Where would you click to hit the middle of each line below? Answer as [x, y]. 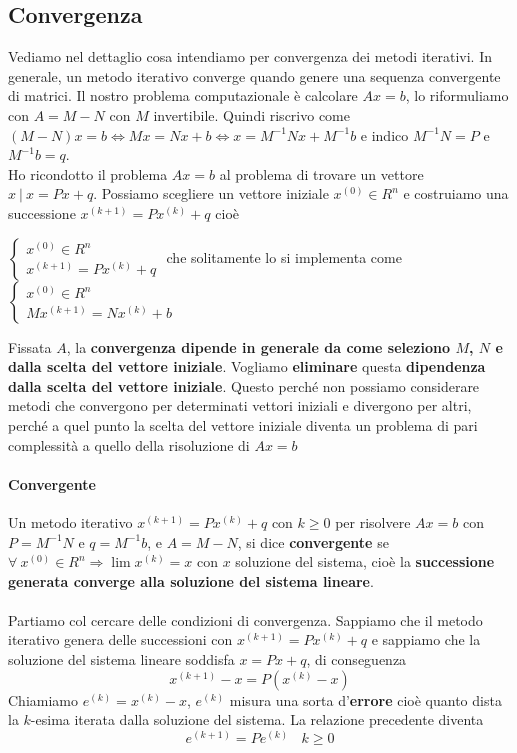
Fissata [30, 346]
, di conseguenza [356, 659]
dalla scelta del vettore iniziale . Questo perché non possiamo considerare [244, 385]
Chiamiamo [43, 699]
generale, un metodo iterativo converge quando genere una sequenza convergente [254, 75]
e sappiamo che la [426, 639]
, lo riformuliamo [457, 95]
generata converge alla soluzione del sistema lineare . [191, 580]
